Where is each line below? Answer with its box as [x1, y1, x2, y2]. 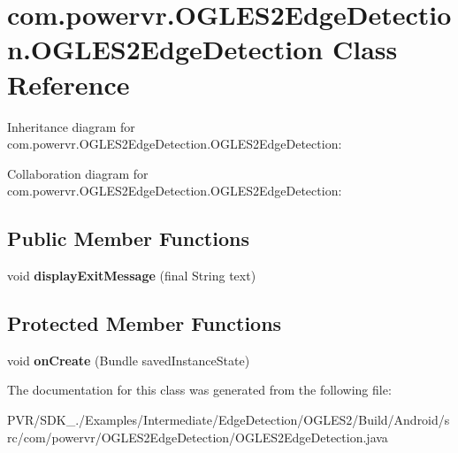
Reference [7, 65, 130, 102]
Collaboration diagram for [7, 164, 149, 182]
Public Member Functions [7, 225, 249, 252]
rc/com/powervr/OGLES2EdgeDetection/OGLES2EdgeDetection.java [7, 427, 388, 446]
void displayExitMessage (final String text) [7, 266, 256, 285]
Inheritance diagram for [7, 117, 135, 135]
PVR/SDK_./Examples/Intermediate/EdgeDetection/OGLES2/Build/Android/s [7, 411, 450, 429]
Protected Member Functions [7, 310, 282, 337]
